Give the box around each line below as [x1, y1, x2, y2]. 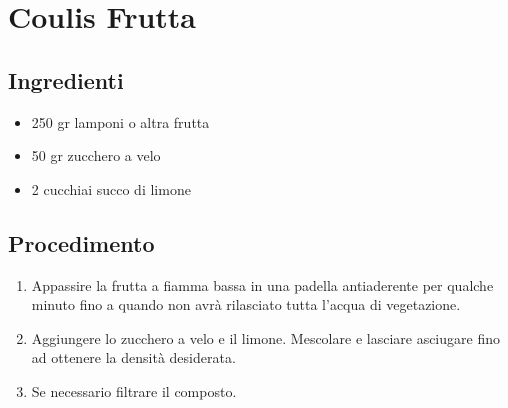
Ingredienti [8, 64, 124, 95]
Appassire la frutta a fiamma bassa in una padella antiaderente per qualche [31, 274, 494, 295]
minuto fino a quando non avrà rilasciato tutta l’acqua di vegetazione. [31, 294, 461, 315]
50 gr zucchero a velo [31, 145, 161, 166]
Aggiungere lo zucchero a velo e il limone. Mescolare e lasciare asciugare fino [31, 327, 500, 348]
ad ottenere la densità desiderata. [31, 347, 236, 368]
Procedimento [8, 227, 155, 258]
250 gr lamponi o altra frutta [31, 111, 210, 132]
